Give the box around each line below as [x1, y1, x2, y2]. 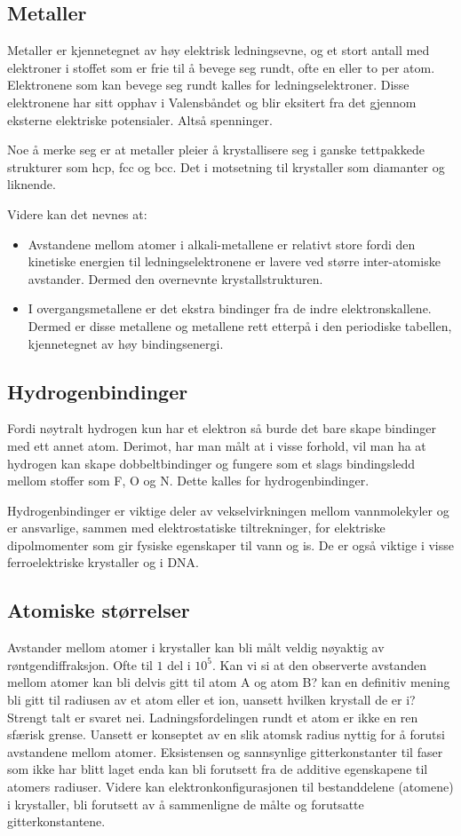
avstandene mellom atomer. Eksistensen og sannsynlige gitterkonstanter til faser [7, 742, 443, 761]
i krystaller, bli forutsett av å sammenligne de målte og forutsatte [7, 794, 364, 813]
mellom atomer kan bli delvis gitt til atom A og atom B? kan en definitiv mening [7, 673, 450, 691]
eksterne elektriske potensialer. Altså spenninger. [7, 110, 273, 129]
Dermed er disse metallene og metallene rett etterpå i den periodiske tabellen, [28, 316, 452, 335]
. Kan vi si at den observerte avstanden [212, 655, 427, 674]
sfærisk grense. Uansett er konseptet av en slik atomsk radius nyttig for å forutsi [7, 725, 445, 744]
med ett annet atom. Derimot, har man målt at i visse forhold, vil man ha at [7, 436, 426, 454]
